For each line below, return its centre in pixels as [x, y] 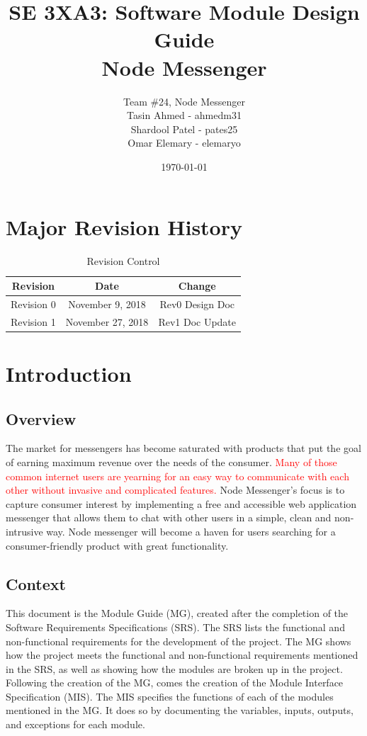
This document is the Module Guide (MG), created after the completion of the [177, 613]
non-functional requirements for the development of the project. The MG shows [179, 641]
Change [197, 285]
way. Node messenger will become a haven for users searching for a [191, 531]
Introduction [69, 373]
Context [36, 583]
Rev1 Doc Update [197, 321]
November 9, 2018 [107, 304]
